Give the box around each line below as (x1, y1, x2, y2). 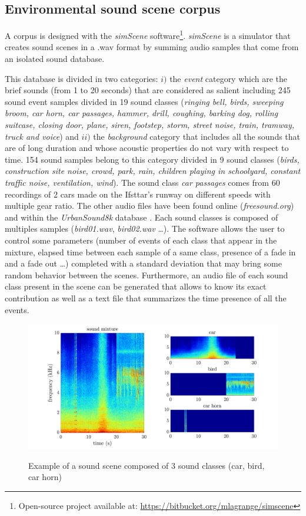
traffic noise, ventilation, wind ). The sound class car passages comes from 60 (5, 176, 280, 188)
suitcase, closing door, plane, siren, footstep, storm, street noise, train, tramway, (5, 119, 295, 131)
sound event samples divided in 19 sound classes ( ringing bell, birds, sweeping (5, 95, 284, 107)
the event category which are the (169, 72, 288, 84)
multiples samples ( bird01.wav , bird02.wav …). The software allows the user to (5, 222, 285, 235)
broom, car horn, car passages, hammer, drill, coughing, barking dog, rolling (5, 107, 278, 119)
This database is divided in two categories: (5, 72, 158, 84)
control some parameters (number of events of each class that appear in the (5, 234, 277, 246)
